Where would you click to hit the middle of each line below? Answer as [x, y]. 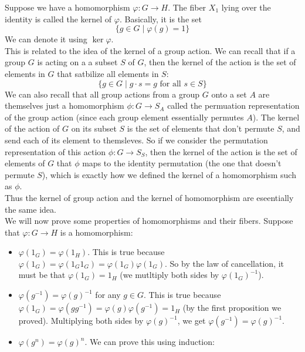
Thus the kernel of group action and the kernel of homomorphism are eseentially [149, 197]
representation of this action [55, 151]
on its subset [94, 128]
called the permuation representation [233, 105]
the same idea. [30, 209]
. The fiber [187, 7]
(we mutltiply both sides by [170, 275]
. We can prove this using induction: [150, 342]
